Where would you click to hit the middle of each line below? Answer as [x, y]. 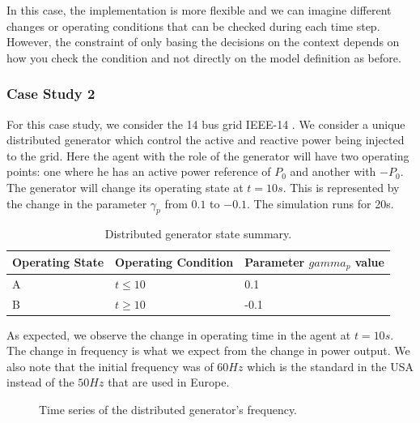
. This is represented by [341, 187]
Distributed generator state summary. [198, 234]
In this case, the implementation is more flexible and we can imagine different [199, 10]
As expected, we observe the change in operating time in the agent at [179, 334]
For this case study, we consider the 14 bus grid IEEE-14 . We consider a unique [206, 124]
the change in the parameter [77, 203]
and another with [333, 171]
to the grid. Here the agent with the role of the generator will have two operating [208, 155]
